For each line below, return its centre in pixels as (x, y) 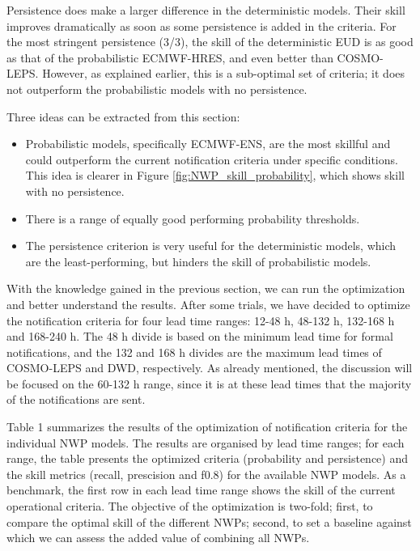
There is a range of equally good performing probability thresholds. (193, 218)
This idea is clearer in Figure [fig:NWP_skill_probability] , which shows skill (215, 175)
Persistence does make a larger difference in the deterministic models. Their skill (206, 10)
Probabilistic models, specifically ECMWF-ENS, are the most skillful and (208, 144)
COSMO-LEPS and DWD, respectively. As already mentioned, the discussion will (210, 368)
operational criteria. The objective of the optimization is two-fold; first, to (190, 506)
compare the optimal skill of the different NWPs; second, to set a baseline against (209, 521)
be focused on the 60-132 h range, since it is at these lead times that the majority (209, 383)
